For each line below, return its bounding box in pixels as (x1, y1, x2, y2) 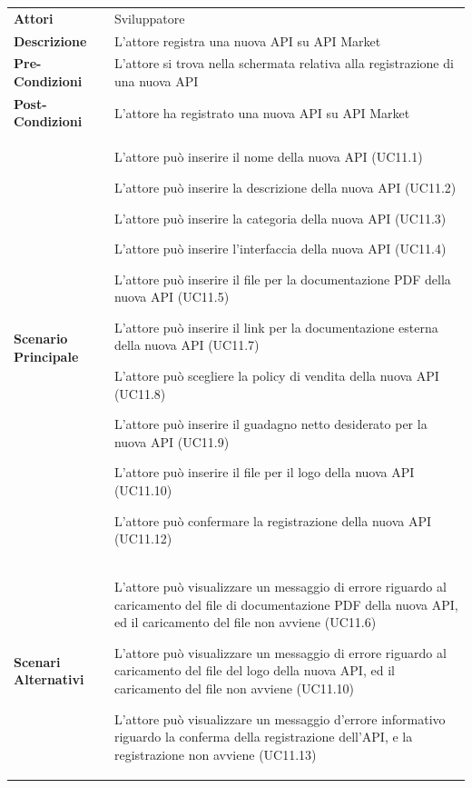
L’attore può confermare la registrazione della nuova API (113, 511, 432, 530)
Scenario (14, 329, 68, 348)
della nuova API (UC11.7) (113, 335, 260, 354)
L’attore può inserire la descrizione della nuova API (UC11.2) (113, 177, 457, 196)
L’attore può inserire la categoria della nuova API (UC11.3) (113, 208, 447, 227)
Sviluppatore (113, 8, 185, 27)
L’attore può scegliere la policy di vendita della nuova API (113, 366, 439, 385)
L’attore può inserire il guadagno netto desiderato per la (113, 414, 428, 434)
